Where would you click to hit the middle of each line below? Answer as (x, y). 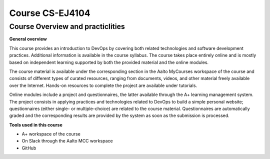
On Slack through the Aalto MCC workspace (67, 141)
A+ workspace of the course (51, 134)
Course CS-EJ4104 (50, 13)
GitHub (29, 148)
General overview (28, 39)
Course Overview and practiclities (67, 26)
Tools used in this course (36, 124)
